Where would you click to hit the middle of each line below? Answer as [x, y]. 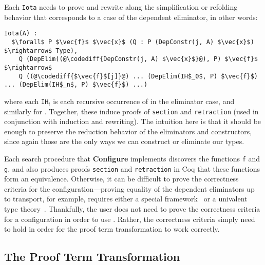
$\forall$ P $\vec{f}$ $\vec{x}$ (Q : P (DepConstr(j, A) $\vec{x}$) [133, 42]
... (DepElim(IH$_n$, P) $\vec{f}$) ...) [76, 85]
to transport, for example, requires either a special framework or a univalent [126, 199]
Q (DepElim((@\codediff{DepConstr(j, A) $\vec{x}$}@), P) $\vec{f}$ [138, 59]
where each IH [26, 101]
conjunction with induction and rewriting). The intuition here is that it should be [133, 121]
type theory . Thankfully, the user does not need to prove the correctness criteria [132, 209]
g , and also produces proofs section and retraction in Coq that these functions [132, 168]
